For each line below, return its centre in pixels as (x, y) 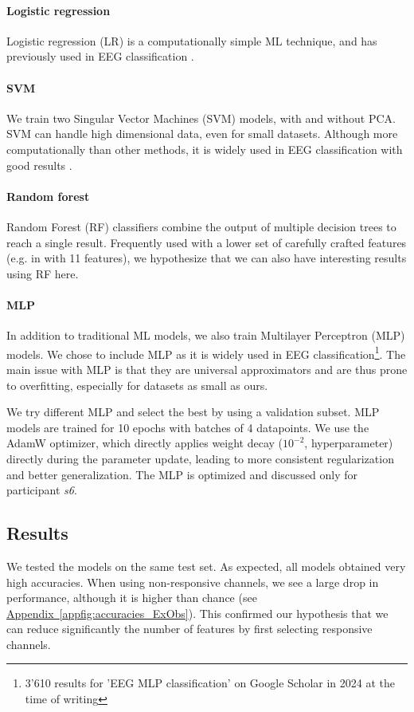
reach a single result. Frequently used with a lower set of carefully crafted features (207, 242)
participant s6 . (42, 490)
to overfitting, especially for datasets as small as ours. (137, 385)
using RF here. (43, 273)
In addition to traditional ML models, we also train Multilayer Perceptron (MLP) (206, 335)
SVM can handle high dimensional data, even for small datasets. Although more (202, 134)
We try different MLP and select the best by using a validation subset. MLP (193, 412)
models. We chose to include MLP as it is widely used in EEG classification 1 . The (206, 352)
